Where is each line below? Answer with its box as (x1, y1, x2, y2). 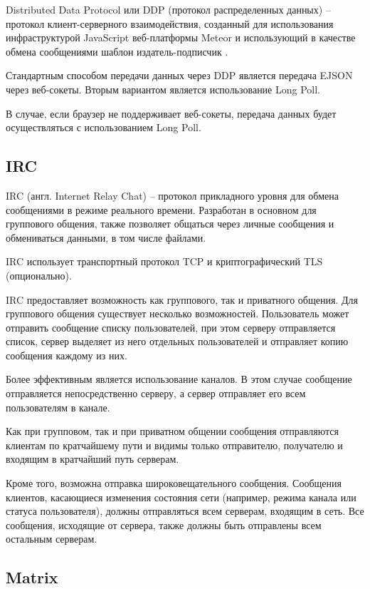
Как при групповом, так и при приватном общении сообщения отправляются (6, 424, 339, 439)
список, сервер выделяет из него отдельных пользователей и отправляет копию (6, 334, 349, 349)
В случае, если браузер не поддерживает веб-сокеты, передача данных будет (6, 106, 337, 121)
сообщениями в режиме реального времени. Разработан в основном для (6, 202, 317, 217)
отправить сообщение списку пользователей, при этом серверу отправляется (6, 319, 336, 334)
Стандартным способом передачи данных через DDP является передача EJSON (6, 68, 353, 83)
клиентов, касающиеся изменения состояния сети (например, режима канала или (6, 489, 356, 504)
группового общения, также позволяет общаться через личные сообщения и (6, 216, 334, 231)
